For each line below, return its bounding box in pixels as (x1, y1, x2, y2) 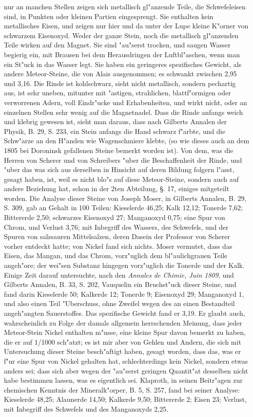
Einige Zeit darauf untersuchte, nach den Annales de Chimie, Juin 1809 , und (4, 269, 234, 280)
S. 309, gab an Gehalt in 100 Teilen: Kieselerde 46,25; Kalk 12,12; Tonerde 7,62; (4, 202, 243, 213)
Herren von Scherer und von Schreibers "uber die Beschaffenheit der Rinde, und (4, 154, 242, 165)
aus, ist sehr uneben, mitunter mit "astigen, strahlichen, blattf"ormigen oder (4, 88, 231, 98)
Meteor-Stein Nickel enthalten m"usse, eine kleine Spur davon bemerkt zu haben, (4, 327, 246, 337)
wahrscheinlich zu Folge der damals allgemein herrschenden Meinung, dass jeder (4, 317, 242, 328)
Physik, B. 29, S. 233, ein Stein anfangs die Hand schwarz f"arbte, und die (4, 126, 225, 136)
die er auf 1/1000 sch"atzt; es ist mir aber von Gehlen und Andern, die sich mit (4, 336, 241, 347)
